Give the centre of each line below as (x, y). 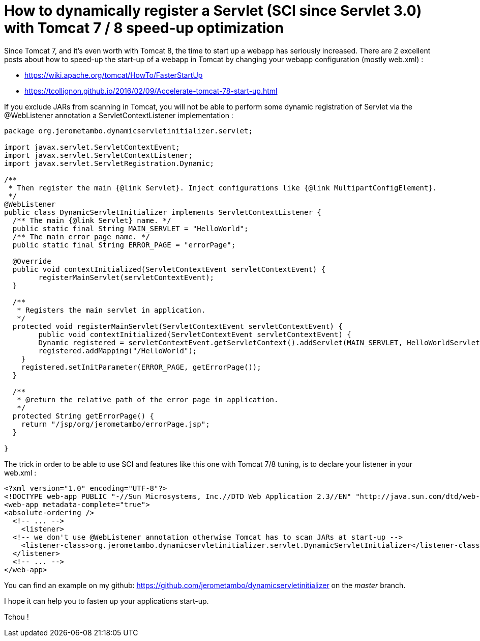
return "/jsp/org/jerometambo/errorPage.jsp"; (115, 424)
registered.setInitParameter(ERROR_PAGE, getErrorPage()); (141, 367)
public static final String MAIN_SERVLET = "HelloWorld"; (130, 228)
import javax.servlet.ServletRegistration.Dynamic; (109, 163)
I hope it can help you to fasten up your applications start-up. (107, 601)
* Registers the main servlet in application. (111, 310)
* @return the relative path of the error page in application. (148, 399)
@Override (32, 261)
